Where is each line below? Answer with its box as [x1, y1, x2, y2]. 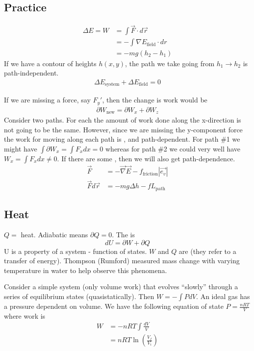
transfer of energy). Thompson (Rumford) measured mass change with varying [4, 255, 240, 266]
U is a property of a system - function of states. [4, 246, 147, 256]
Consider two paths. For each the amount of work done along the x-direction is [4, 115, 241, 125]
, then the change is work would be [102, 95, 207, 105]
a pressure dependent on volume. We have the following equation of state [4, 301, 224, 311]
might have [4, 143, 37, 153]
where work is [4, 310, 46, 321]
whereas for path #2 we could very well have [105, 143, 241, 153]
